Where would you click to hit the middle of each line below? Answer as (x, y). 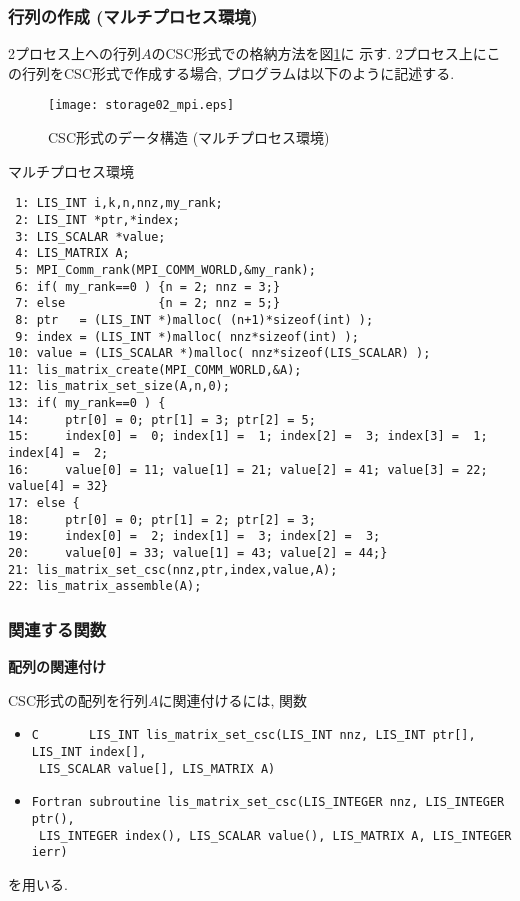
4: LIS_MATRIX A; (72, 253)
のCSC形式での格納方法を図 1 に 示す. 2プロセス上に (319, 53)
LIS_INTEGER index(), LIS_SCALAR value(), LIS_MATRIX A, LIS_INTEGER (275, 835)
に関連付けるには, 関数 (233, 699)
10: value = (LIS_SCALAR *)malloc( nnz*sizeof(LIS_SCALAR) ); (219, 353)
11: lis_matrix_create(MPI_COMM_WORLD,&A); (155, 369)
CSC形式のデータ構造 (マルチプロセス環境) (189, 137)
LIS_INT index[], (89, 752)
